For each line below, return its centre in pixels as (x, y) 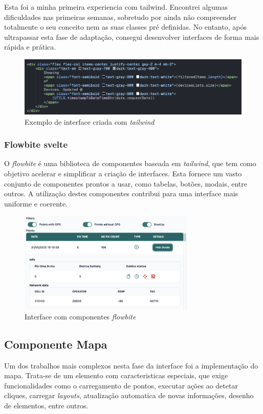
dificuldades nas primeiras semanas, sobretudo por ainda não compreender (120, 17)
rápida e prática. (30, 47)
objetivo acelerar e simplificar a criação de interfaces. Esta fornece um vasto (123, 174)
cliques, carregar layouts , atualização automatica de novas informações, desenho (129, 395)
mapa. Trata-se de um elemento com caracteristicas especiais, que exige (116, 375)
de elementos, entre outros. (46, 405)
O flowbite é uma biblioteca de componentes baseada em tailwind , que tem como (130, 163)
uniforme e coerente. (36, 203)
